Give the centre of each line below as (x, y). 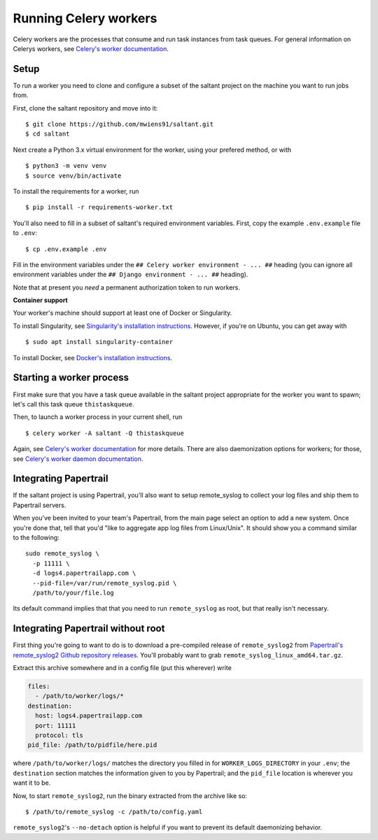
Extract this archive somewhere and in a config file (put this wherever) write (122, 668)
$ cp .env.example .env (66, 249)
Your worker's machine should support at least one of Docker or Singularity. (122, 313)
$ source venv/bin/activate (73, 176)
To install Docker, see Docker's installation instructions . (93, 357)
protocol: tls (59, 735)
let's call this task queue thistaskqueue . (73, 404)
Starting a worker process (71, 378)
